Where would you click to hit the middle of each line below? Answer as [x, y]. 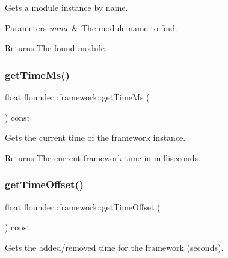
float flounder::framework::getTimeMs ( [77, 97]
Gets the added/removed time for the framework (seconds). [114, 247]
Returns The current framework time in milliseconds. [103, 157]
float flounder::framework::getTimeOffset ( [83, 207]
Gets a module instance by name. [66, 7]
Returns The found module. [56, 48]
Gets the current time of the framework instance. [95, 137]
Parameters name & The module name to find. [91, 27]
